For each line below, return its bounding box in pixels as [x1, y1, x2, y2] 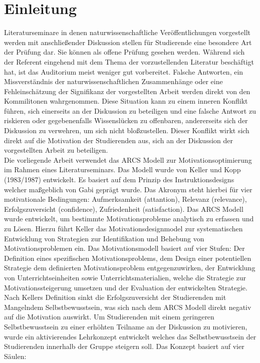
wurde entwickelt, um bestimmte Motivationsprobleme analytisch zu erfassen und [4, 213, 254, 224]
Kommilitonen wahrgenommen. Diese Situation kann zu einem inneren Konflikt [4, 96, 248, 106]
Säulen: [4, 350, 27, 361]
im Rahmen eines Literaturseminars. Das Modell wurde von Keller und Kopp [4, 164, 241, 175]
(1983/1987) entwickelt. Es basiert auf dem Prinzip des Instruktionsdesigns [4, 174, 234, 185]
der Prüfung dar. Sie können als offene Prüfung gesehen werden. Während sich [4, 47, 245, 57]
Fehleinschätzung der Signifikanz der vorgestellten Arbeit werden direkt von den [4, 86, 250, 96]
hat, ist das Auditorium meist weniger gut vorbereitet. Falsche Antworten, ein [4, 66, 243, 77]
